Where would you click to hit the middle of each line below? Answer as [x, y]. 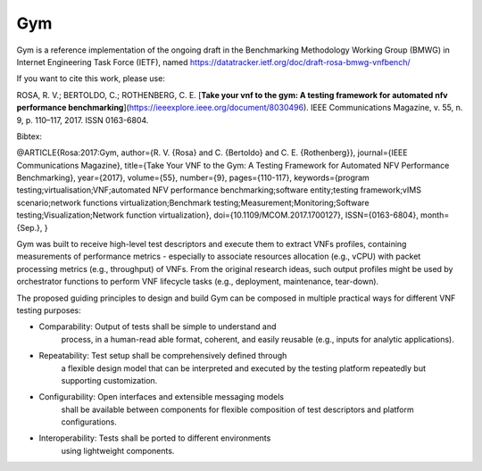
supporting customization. [109, 380]
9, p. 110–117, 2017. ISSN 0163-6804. [83, 120]
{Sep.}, [29, 227]
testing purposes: [49, 310]
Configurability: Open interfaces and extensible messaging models [162, 397]
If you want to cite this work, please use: [91, 78]
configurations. [89, 422]
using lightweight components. [118, 450]
